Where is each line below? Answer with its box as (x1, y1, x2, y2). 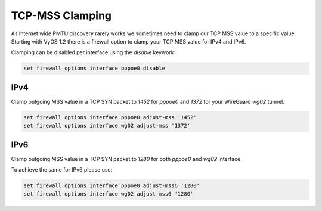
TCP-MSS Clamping (11, 9, 112, 22)
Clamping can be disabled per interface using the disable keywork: (11, 49, 176, 56)
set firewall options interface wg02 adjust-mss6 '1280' (23, 191, 194, 197)
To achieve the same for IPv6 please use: (11, 166, 113, 173)
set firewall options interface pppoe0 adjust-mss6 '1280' (23, 182, 200, 189)
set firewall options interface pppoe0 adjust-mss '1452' (23, 114, 197, 120)
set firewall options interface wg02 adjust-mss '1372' (23, 122, 191, 129)
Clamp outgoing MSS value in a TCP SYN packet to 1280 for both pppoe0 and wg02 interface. (11, 155, 243, 162)
